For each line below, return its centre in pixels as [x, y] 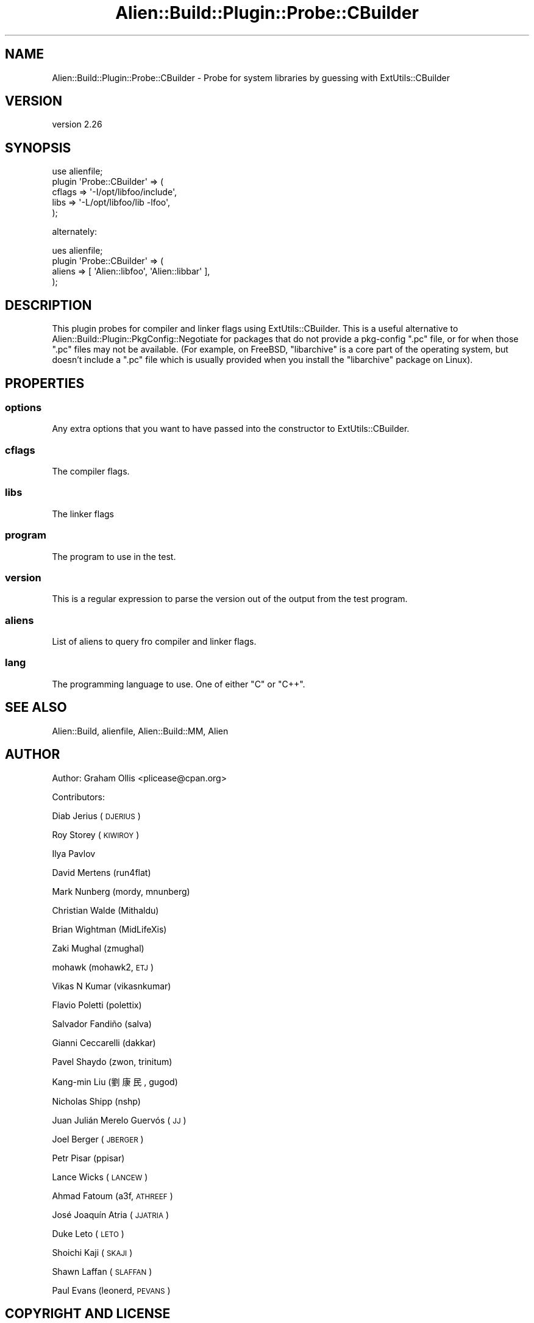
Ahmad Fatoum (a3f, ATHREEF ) [112, 1196]
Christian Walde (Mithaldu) [105, 910]
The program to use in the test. [114, 556]
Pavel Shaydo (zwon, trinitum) [112, 1061]
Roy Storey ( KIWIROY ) [96, 834]
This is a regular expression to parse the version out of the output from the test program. [230, 599]
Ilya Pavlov [74, 853]
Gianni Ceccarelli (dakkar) [104, 1042]
